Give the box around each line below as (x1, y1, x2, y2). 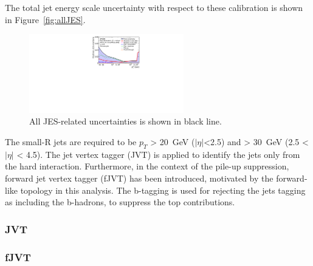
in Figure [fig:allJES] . (5, 13, 86, 26)
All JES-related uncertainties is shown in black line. (29, 115, 222, 128)
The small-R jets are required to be (5, 135, 137, 148)
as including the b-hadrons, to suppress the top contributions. (5, 196, 235, 208)
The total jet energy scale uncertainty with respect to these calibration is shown (5, 1, 303, 13)
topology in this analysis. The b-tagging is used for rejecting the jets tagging (20, 183, 306, 196)
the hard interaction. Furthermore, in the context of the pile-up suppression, (5, 160, 289, 172)
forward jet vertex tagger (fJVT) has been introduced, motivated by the (5, 172, 273, 185)
